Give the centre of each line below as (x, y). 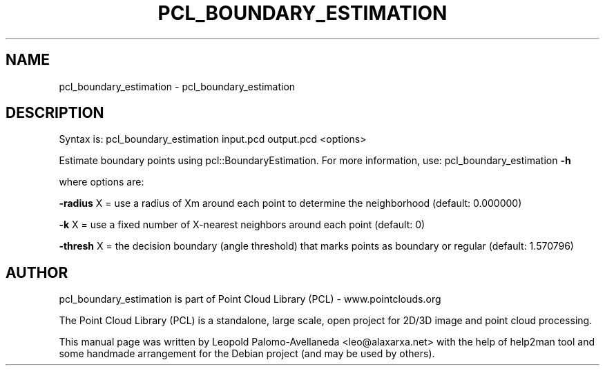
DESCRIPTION (55, 113)
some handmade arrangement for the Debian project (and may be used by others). (247, 354)
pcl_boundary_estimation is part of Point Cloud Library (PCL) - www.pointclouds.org (250, 299)
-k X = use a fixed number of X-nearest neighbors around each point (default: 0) (242, 225)
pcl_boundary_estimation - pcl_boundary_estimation (177, 86)
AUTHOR (37, 272)
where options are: (102, 182)
